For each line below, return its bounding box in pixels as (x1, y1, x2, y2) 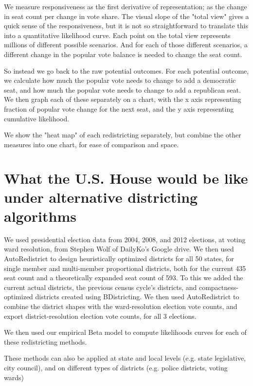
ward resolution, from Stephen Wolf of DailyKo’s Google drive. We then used (4, 244, 234, 254)
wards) (4, 372, 24, 382)
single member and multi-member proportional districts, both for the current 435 (4, 263, 246, 273)
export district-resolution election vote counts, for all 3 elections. (4, 310, 197, 321)
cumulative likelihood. (4, 113, 70, 123)
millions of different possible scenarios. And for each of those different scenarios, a (4, 39, 248, 50)
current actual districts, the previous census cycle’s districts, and (4, 282, 197, 292)
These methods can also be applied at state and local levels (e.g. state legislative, (4, 353, 246, 363)
